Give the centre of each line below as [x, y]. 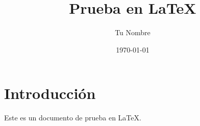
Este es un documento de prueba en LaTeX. [73, 118]
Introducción [50, 93]
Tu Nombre [133, 32]
